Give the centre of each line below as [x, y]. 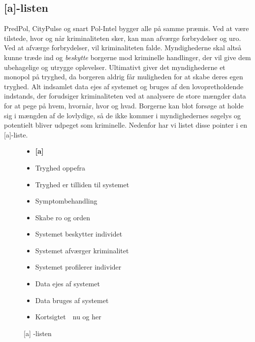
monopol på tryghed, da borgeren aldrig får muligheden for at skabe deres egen [124, 77]
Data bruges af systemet [72, 300]
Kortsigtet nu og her [68, 317]
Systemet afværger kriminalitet [82, 250]
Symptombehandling [66, 201]
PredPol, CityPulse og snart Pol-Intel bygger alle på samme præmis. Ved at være [127, 28]
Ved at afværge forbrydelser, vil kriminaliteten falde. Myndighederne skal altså [123, 48]
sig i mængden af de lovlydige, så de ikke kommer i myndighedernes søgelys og [123, 115]
